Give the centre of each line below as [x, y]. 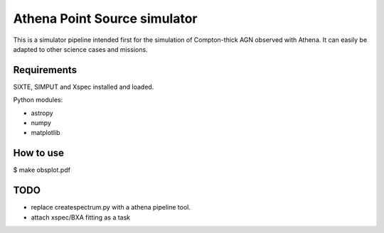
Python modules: [38, 100]
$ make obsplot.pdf [42, 170]
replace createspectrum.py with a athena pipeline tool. [111, 207]
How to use [38, 153]
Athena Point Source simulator [105, 18]
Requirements [45, 70]
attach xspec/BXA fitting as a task [81, 217]
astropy [42, 113]
